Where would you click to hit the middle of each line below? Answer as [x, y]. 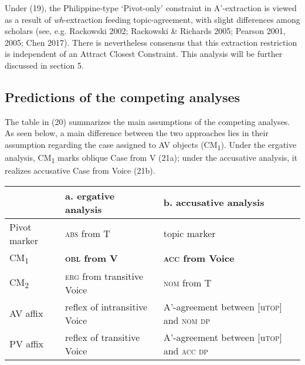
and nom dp [187, 320]
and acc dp [186, 350]
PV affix [27, 344]
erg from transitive [104, 276]
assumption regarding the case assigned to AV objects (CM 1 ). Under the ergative [151, 145]
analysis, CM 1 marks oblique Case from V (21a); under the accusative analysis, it [151, 158]
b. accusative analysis [214, 202]
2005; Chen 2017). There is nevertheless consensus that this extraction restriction [151, 42]
